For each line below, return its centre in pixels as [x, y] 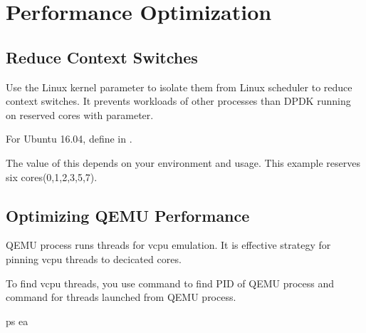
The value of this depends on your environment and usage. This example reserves [183, 162]
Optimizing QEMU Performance [128, 215]
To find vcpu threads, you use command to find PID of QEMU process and [170, 283]
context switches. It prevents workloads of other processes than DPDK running [178, 101]
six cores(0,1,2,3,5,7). [52, 176]
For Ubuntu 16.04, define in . [69, 139]
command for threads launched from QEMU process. [121, 297]
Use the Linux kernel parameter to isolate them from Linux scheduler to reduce [179, 87]
